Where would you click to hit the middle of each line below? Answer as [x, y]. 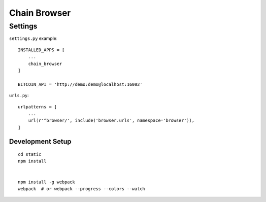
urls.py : [19, 96]
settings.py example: [33, 38]
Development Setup [40, 141]
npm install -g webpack [47, 182]
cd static [30, 154]
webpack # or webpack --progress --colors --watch [82, 189]
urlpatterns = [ [37, 107]
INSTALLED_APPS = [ [41, 50]
